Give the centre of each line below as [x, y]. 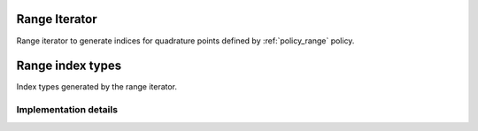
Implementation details [67, 110]
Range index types [69, 66]
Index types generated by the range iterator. [96, 87]
